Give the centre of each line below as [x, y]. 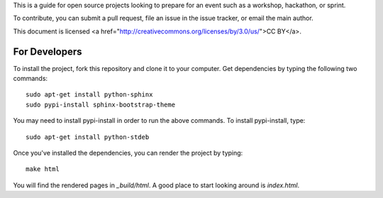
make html [43, 169]
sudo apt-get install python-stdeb [88, 137]
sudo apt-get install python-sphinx [89, 95]
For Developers [48, 51]
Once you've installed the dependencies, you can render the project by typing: [128, 153]
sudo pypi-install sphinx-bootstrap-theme [101, 104]
